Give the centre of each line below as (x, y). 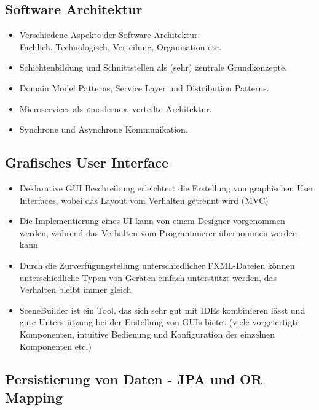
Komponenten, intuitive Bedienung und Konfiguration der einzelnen (147, 334)
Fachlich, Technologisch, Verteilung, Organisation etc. (120, 46)
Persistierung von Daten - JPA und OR (134, 379)
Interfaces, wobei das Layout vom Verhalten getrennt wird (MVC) (144, 200)
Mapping (34, 397)
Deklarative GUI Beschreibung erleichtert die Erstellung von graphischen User (167, 188)
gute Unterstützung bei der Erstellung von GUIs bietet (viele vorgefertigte (159, 322)
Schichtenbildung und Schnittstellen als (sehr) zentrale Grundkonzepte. (153, 67)
